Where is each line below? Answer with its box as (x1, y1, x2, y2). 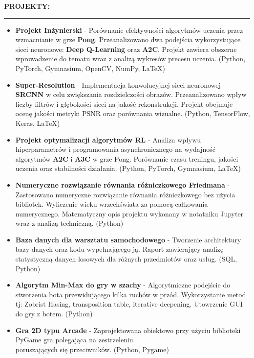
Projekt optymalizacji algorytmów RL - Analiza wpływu (15, 134, 201, 144)
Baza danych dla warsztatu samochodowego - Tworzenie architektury (15, 234, 241, 244)
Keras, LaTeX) (15, 118, 60, 128)
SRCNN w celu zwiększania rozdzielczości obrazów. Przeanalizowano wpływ (15, 89, 247, 99)
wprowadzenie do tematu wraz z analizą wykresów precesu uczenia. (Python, (15, 53, 246, 64)
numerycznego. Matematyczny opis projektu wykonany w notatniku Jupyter (15, 208, 244, 218)
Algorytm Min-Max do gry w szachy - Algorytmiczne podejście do (15, 280, 231, 290)
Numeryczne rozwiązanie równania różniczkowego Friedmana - (15, 179, 230, 190)
